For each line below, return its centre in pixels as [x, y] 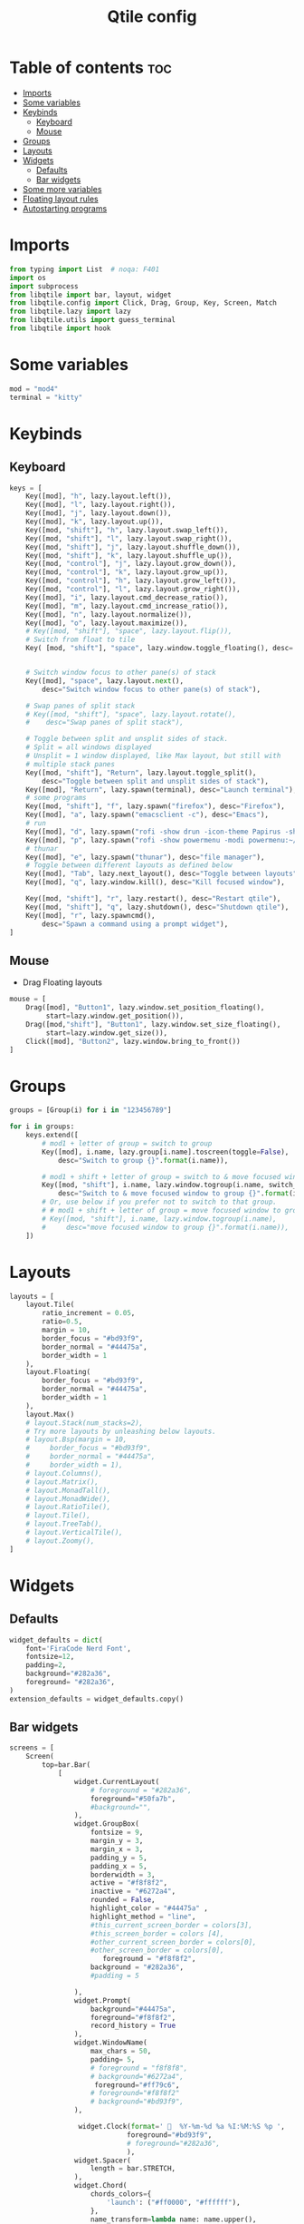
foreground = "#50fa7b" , [133, 1799]
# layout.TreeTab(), [64, 1524]
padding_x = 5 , [119, 1866]
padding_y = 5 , [119, 1858]
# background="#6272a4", [137, 2076]
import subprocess [44, 286]
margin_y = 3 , [117, 1841]
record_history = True [133, 2026]
